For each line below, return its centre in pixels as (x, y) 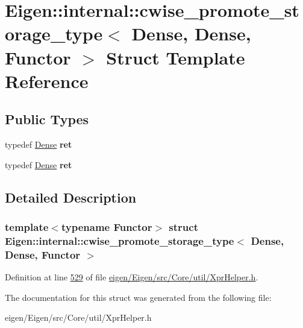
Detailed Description (71, 197)
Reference (47, 80)
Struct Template (176, 57)
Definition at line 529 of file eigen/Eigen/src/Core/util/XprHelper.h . (132, 277)
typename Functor (107, 227)
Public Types (47, 119)
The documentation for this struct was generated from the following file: (138, 297)
